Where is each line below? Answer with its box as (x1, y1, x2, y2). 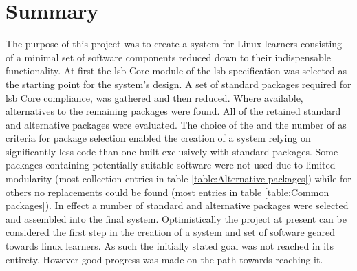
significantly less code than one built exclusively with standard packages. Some (6, 144, 338, 158)
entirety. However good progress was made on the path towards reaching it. (6, 252, 323, 266)
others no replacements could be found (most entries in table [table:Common (6, 184, 329, 199)
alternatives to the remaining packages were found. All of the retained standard (6, 104, 341, 118)
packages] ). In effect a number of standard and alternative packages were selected (6, 198, 349, 213)
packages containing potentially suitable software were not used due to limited (6, 158, 336, 172)
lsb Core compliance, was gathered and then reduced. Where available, (6, 90, 303, 105)
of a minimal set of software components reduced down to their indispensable (6, 50, 331, 64)
